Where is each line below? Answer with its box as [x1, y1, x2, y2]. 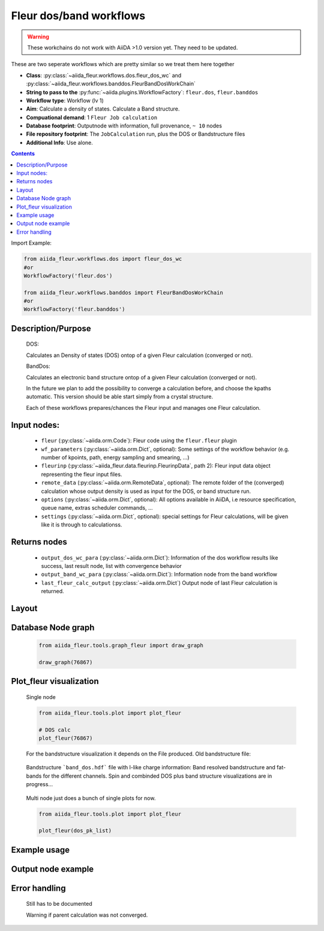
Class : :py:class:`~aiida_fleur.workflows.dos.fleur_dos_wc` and [26, 72, 182, 79]
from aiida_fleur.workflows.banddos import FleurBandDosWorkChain [23, 289, 223, 296]
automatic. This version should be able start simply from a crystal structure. [26, 393, 213, 400]
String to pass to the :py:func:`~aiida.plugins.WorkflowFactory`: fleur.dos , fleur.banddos [26, 88, 259, 96]
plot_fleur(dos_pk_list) [38, 827, 112, 834]
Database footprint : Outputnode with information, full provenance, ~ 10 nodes [26, 122, 222, 129]
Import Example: [11, 239, 52, 246]
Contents [11, 150, 35, 157]
